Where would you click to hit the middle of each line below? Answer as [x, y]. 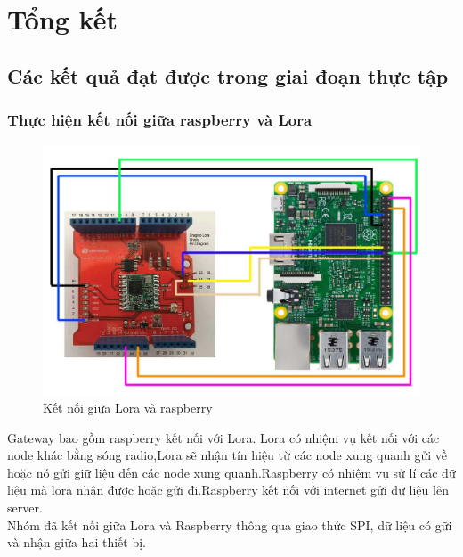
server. [25, 508]
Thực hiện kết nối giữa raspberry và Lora [160, 120]
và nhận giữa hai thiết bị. [77, 542]
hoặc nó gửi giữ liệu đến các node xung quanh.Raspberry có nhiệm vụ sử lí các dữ [231, 472]
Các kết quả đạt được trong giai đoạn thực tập [228, 75]
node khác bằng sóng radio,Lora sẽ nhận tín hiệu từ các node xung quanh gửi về [227, 455]
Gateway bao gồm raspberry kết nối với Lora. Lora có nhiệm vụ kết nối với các [223, 437]
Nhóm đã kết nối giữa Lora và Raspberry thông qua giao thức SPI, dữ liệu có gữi [230, 524]
